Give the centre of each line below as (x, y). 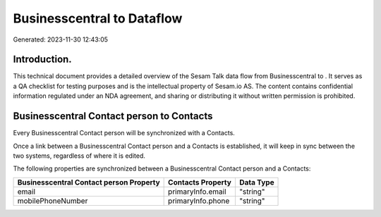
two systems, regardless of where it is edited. (79, 156)
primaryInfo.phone (199, 201)
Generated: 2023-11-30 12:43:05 (61, 39)
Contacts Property (200, 182)
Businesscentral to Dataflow (98, 18)
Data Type (256, 182)
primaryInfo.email (197, 192)
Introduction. (42, 60)
